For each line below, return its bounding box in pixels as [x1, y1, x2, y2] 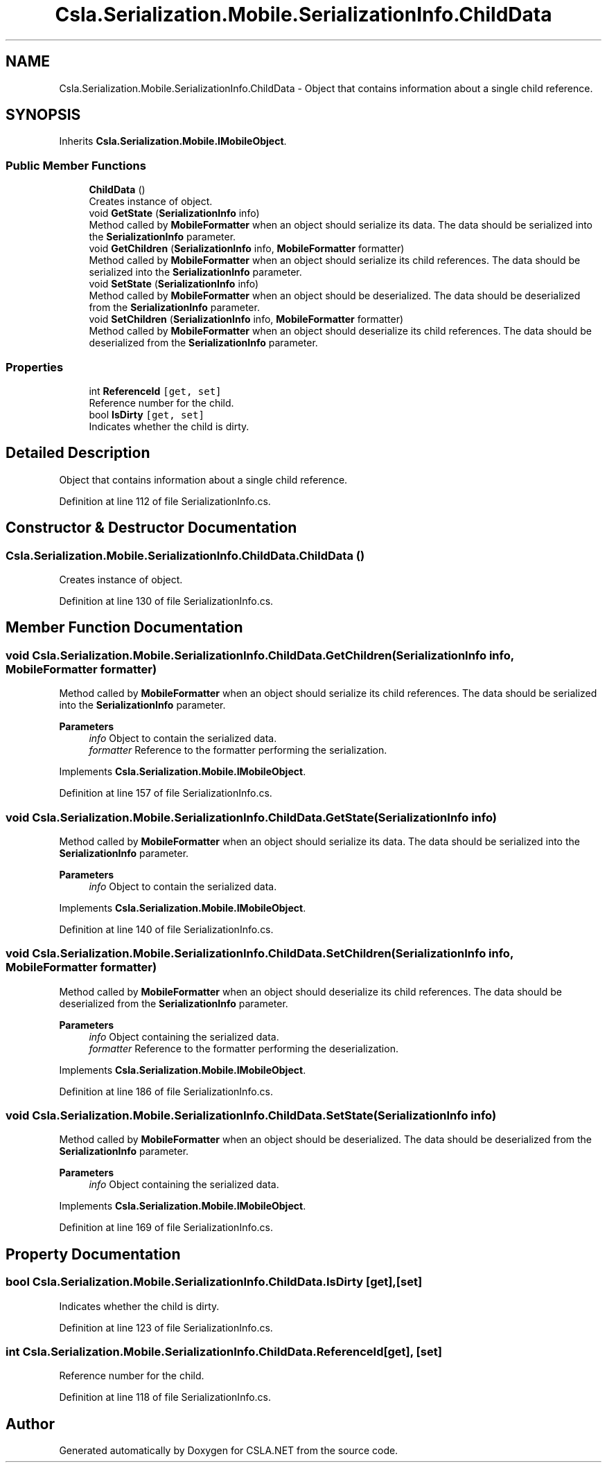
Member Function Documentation [6, 619, 243, 637]
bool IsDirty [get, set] [89, 408, 204, 421]
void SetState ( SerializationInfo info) [89, 278, 259, 290]
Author [6, 1415, 55, 1433]
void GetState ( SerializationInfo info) [89, 207, 260, 220]
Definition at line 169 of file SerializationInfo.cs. [59, 1221, 274, 1234]
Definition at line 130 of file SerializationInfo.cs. [59, 595, 274, 607]
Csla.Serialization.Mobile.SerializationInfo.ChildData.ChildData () [6, 548, 365, 563]
